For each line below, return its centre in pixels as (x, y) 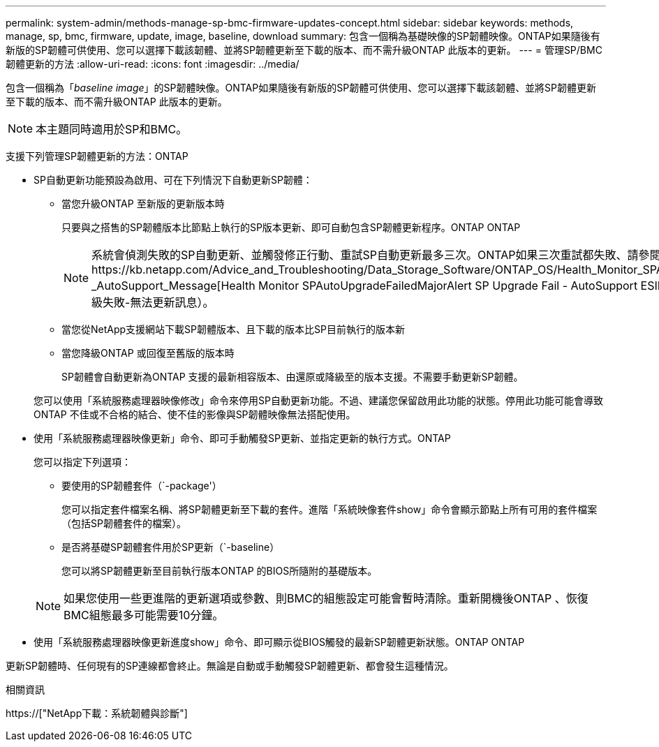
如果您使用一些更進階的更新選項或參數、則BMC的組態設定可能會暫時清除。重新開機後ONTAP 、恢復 (326, 598)
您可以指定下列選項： (82, 462)
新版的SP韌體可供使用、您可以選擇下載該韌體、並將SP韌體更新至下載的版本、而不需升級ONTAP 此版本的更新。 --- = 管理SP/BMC (304, 50)
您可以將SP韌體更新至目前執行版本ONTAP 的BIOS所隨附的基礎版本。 (220, 571)
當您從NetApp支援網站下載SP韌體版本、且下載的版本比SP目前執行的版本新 (233, 329)
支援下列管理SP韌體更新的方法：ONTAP (97, 156)
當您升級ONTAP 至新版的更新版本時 (143, 204)
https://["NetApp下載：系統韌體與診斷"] (97, 713)
